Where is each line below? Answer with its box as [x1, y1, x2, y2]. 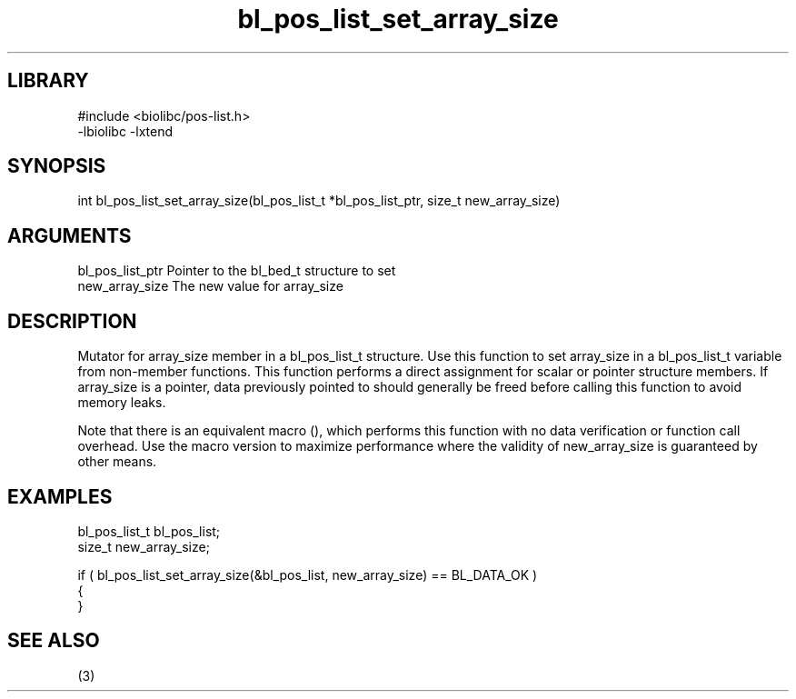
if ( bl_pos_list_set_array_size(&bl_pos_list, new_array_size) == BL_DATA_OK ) [77, 566, 538, 583]
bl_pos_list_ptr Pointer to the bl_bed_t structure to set [77, 263, 396, 279]
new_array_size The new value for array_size [77, 278, 343, 295]
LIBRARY [7, 69, 89, 93]
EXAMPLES [7, 484, 113, 508]
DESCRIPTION [7, 309, 137, 333]
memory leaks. [77, 394, 166, 411]
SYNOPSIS [7, 155, 106, 178]
